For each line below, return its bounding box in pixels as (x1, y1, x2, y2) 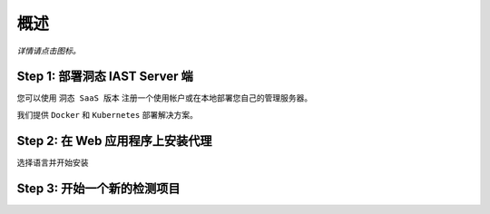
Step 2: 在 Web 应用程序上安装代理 (16, 132, 212, 149)
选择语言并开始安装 (16, 157, 89, 168)
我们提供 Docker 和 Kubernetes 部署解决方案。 (16, 109, 199, 120)
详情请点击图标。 (16, 45, 81, 56)
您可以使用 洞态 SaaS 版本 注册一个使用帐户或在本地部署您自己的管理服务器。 (16, 92, 313, 103)
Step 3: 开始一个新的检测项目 (16, 180, 181, 196)
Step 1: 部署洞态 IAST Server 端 (16, 69, 194, 84)
